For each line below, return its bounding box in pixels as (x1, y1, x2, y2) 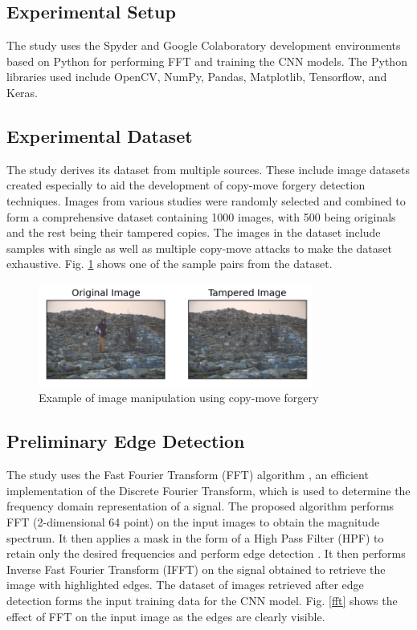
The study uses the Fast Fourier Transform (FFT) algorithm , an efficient (6, 466, 369, 483)
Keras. (6, 83, 39, 100)
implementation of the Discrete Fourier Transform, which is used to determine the (6, 482, 411, 498)
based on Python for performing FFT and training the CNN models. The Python (6, 52, 407, 69)
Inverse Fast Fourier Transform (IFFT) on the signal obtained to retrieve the (6, 560, 386, 577)
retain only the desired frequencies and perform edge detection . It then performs (6, 545, 406, 562)
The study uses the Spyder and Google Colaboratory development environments (6, 37, 401, 54)
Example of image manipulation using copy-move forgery (39, 389, 319, 406)
